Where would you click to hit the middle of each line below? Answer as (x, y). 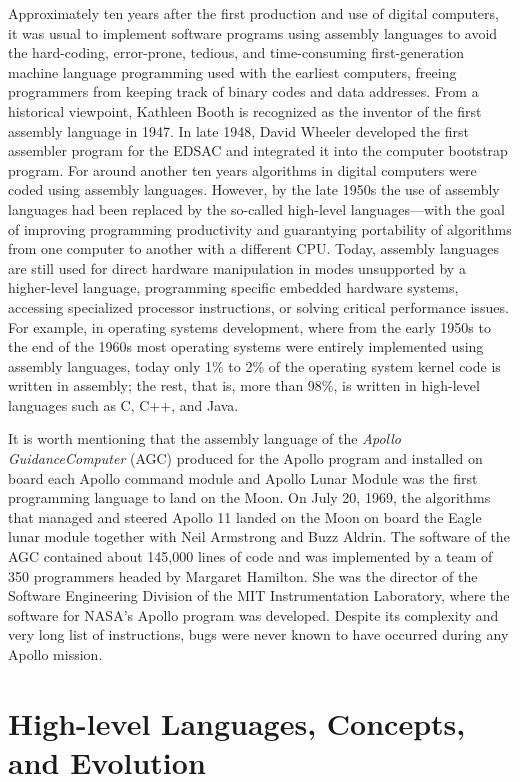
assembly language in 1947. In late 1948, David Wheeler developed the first (238, 130)
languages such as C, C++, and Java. (123, 404)
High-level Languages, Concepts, (237, 722)
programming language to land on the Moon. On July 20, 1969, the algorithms (249, 497)
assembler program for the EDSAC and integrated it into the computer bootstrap (258, 150)
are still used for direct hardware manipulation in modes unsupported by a (237, 267)
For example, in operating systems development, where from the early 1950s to (249, 326)
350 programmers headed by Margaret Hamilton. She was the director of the (243, 575)
